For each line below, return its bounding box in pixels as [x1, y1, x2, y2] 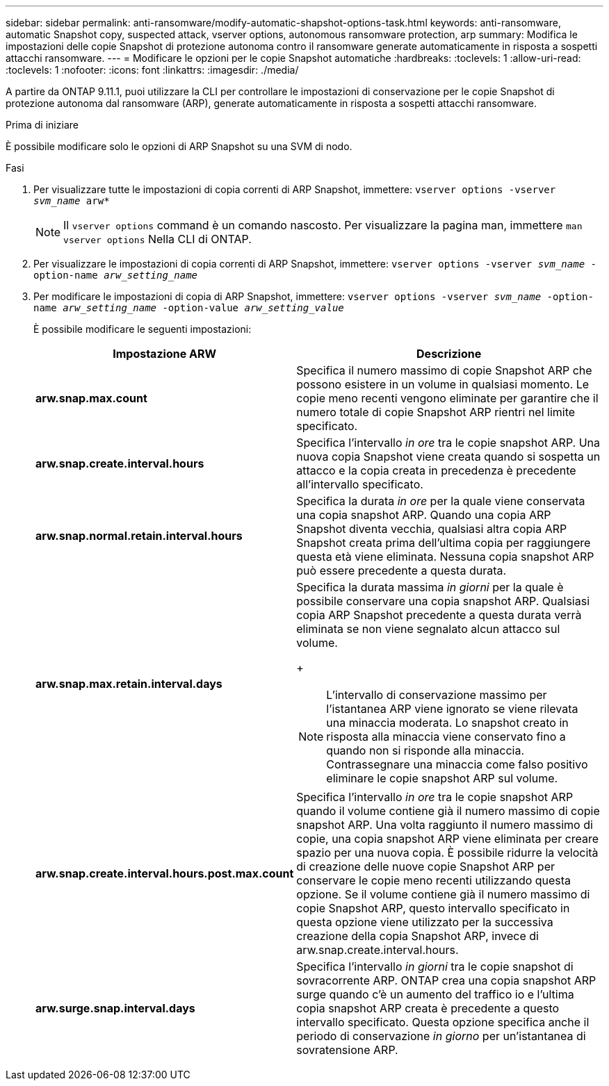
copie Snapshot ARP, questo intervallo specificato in [296, 901, 570, 915]
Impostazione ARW [113, 347, 217, 361]
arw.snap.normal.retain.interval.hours [35, 529, 243, 543]
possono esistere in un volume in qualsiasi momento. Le [296, 377, 590, 391]
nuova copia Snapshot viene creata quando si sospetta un [296, 450, 601, 463]
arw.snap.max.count [35, 391, 147, 405]
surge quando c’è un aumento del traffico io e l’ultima [296, 987, 574, 1001]
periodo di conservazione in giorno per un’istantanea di [296, 1029, 586, 1043]
